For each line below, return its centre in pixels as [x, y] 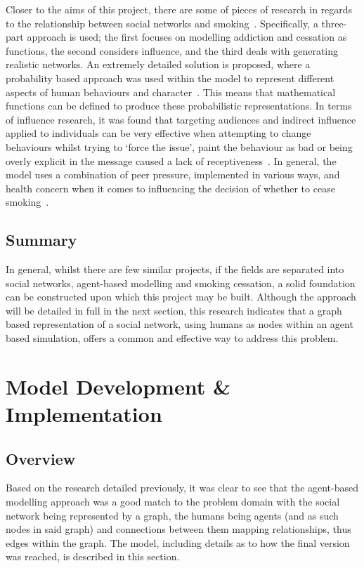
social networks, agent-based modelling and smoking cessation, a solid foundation [181, 283]
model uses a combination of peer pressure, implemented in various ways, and [173, 174]
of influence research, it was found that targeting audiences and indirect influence [181, 119]
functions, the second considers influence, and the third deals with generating [172, 50]
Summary [41, 240]
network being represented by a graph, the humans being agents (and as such [172, 515]
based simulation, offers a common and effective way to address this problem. [172, 338]
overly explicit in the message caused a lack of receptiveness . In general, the [171, 160]
